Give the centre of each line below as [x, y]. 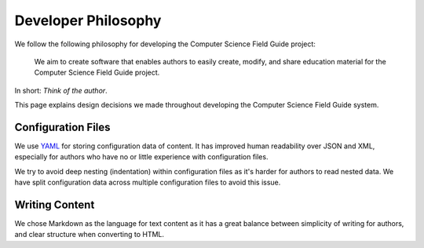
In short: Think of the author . [61, 90]
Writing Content [55, 205]
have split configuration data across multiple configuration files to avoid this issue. [148, 182]
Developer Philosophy [88, 20]
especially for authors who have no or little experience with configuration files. [141, 157]
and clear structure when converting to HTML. [90, 235]
